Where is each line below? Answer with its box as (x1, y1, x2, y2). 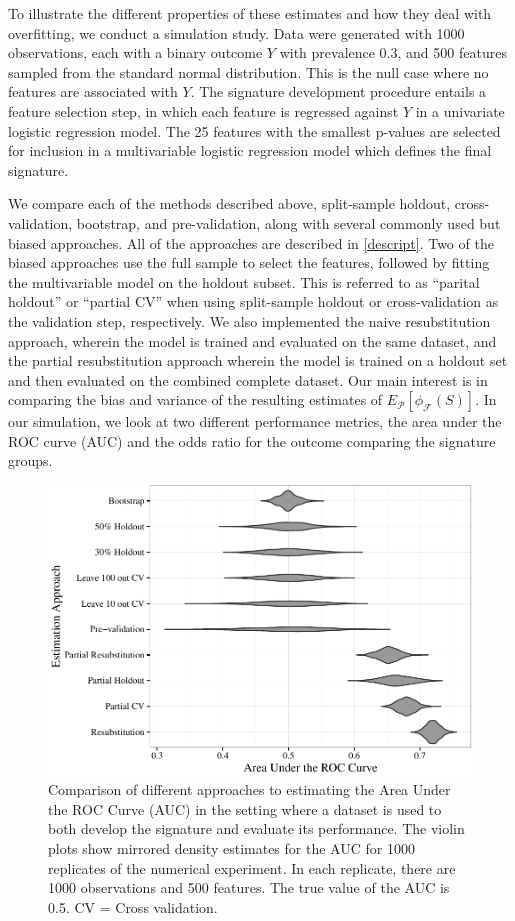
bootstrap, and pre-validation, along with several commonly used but (76, 212, 501, 233)
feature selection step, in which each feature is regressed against (8, 100, 399, 121)
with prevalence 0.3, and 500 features (279, 42, 507, 63)
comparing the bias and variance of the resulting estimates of (8, 389, 383, 410)
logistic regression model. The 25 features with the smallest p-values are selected (8, 120, 501, 141)
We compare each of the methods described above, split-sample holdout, (8, 193, 451, 214)
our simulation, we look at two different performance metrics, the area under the (8, 411, 502, 432)
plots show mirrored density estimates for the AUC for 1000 (48, 837, 415, 858)
